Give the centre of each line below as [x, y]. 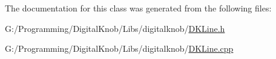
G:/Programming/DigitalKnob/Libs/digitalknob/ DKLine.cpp [119, 48]
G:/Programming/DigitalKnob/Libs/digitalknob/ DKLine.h [115, 28]
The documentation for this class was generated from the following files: [138, 8]
